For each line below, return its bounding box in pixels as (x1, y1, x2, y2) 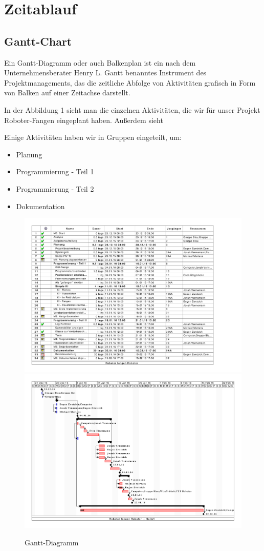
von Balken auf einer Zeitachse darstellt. (4, 87, 130, 98)
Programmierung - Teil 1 (16, 166, 94, 177)
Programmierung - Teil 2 (16, 183, 94, 194)
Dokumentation (16, 200, 65, 211)
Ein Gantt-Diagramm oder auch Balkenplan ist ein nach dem (4, 57, 196, 68)
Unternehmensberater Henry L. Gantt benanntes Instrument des (4, 67, 207, 78)
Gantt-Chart (4, 33, 72, 49)
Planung (16, 149, 42, 159)
